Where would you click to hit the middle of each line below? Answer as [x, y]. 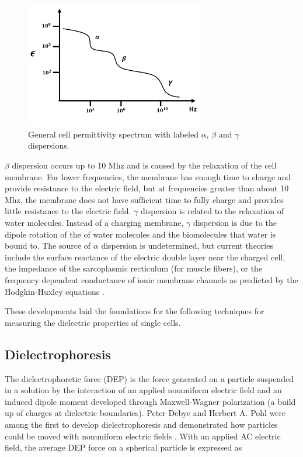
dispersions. [49, 145]
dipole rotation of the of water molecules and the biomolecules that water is [140, 234]
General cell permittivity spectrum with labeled [113, 134]
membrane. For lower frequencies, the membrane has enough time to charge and [148, 176]
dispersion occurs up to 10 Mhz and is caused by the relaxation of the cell [144, 165]
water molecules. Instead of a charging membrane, [94, 222]
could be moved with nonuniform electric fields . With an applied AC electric [143, 436]
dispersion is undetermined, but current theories [187, 245]
